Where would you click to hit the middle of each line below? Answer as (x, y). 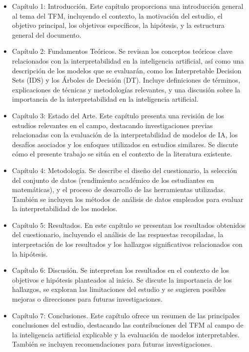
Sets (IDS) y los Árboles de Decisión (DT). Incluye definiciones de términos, (126, 80)
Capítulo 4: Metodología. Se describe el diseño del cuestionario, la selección (124, 170)
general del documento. (47, 34)
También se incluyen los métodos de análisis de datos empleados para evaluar (128, 199)
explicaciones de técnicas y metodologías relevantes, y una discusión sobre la (126, 89)
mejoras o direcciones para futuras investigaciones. (87, 299)
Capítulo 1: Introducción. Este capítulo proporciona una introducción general (128, 6)
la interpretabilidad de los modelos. (65, 209)
